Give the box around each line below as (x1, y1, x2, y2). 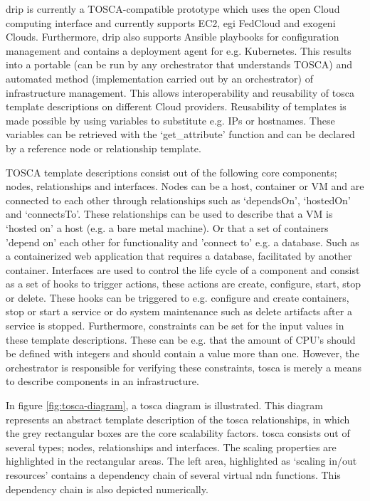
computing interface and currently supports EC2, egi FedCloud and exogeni (6, 15, 336, 30)
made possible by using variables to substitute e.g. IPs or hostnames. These (6, 112, 335, 127)
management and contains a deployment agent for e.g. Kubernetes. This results (6, 43, 351, 58)
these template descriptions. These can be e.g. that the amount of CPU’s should (6, 332, 356, 347)
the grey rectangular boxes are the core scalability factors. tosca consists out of (6, 426, 350, 441)
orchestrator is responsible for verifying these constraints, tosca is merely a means (6, 359, 361, 374)
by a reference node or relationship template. (6, 140, 201, 155)
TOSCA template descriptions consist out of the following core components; (6, 164, 337, 179)
